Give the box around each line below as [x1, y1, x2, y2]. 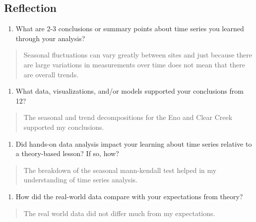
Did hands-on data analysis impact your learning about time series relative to [15, 138, 252, 149]
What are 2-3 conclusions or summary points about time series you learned [15, 23, 244, 34]
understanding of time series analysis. [23, 174, 137, 185]
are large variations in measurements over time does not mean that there [23, 59, 245, 69]
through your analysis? [15, 33, 85, 43]
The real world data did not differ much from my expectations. [23, 208, 215, 218]
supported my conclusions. [23, 121, 104, 132]
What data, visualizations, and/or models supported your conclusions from [15, 86, 244, 96]
